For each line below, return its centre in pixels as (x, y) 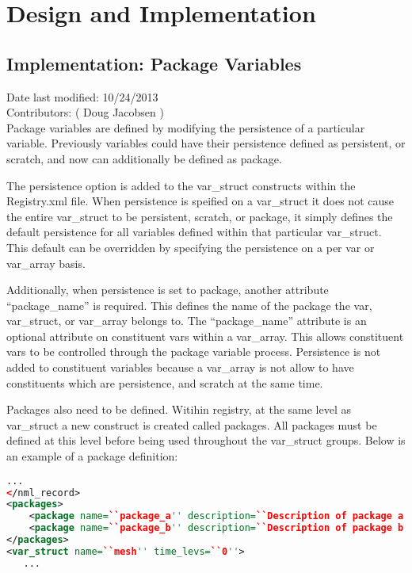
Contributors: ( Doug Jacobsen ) (85, 112)
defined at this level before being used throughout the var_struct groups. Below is (206, 440)
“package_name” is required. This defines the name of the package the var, (189, 305)
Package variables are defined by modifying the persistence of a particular (186, 127)
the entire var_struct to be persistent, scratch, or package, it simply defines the (200, 216)
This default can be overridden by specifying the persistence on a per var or (191, 247)
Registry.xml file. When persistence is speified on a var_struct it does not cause (200, 201)
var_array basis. (46, 263)
